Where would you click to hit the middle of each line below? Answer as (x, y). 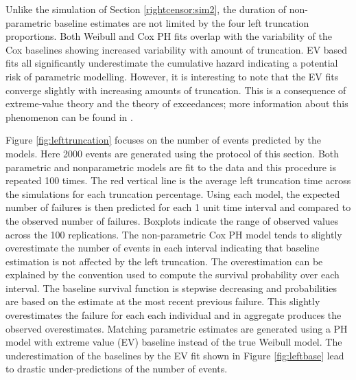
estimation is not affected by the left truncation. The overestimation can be (164, 261)
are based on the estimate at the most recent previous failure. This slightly (163, 301)
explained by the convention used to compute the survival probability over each (173, 275)
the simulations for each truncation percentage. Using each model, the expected (173, 193)
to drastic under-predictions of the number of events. (117, 369)
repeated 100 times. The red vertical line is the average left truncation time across (178, 180)
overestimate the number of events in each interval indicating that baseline (163, 248)
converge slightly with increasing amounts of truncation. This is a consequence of (176, 90)
